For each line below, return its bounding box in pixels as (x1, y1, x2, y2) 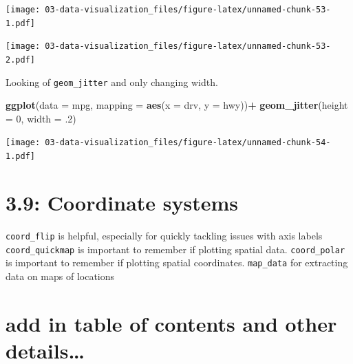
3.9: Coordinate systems (6, 188, 239, 216)
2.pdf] (6, 54, 35, 65)
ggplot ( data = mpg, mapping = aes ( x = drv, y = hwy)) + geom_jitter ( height (6, 98, 348, 112)
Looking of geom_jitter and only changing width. (6, 74, 218, 89)
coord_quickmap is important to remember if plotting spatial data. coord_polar (6, 242, 345, 256)
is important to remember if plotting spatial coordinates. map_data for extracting (6, 255, 348, 270)
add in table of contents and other (6, 309, 337, 337)
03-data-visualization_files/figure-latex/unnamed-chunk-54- (45, 138, 331, 148)
